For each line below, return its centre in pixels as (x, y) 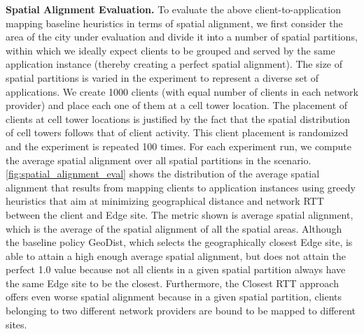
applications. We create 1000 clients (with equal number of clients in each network (182, 91)
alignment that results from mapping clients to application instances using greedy (181, 187)
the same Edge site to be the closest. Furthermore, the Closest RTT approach (172, 283)
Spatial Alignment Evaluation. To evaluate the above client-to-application (173, 9)
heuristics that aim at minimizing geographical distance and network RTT (165, 201)
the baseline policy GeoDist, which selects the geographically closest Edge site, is (179, 242)
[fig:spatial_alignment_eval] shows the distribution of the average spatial (163, 174)
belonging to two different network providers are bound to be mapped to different (181, 311)
